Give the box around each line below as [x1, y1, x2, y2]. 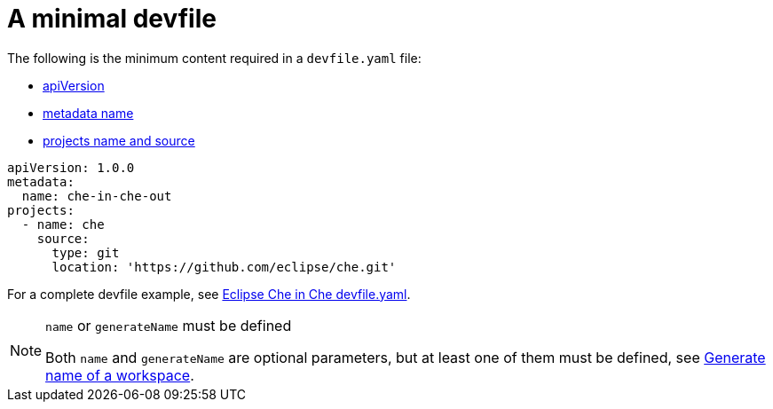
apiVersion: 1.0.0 [7, 160, 135, 175]
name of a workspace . [45, 366, 194, 384]
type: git [51, 245, 120, 260]
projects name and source [43, 132, 195, 148]
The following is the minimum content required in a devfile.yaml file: [7, 50, 422, 66]
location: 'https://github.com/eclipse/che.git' [51, 259, 397, 274]
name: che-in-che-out [21, 188, 172, 203]
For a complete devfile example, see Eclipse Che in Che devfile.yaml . [7, 286, 411, 302]
